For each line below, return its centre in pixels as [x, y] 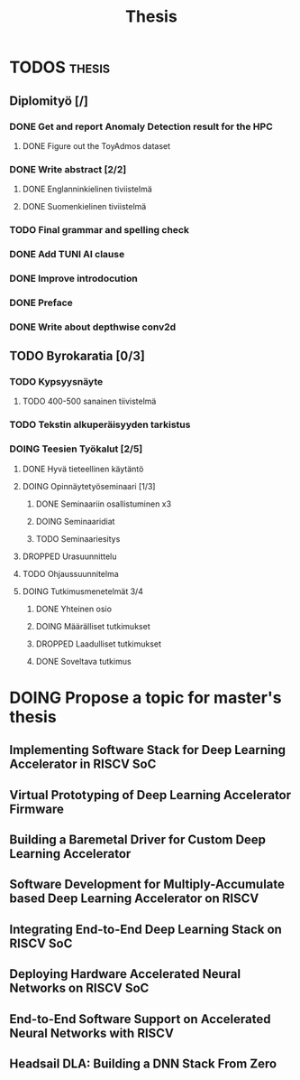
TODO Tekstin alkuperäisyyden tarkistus [100, 424]
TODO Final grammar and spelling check [99, 230]
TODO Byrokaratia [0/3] [77, 356]
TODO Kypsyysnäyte [56, 382]
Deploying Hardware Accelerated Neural [125, 974]
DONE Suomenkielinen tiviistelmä [84, 207]
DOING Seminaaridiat [75, 521]
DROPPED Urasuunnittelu [69, 556]
